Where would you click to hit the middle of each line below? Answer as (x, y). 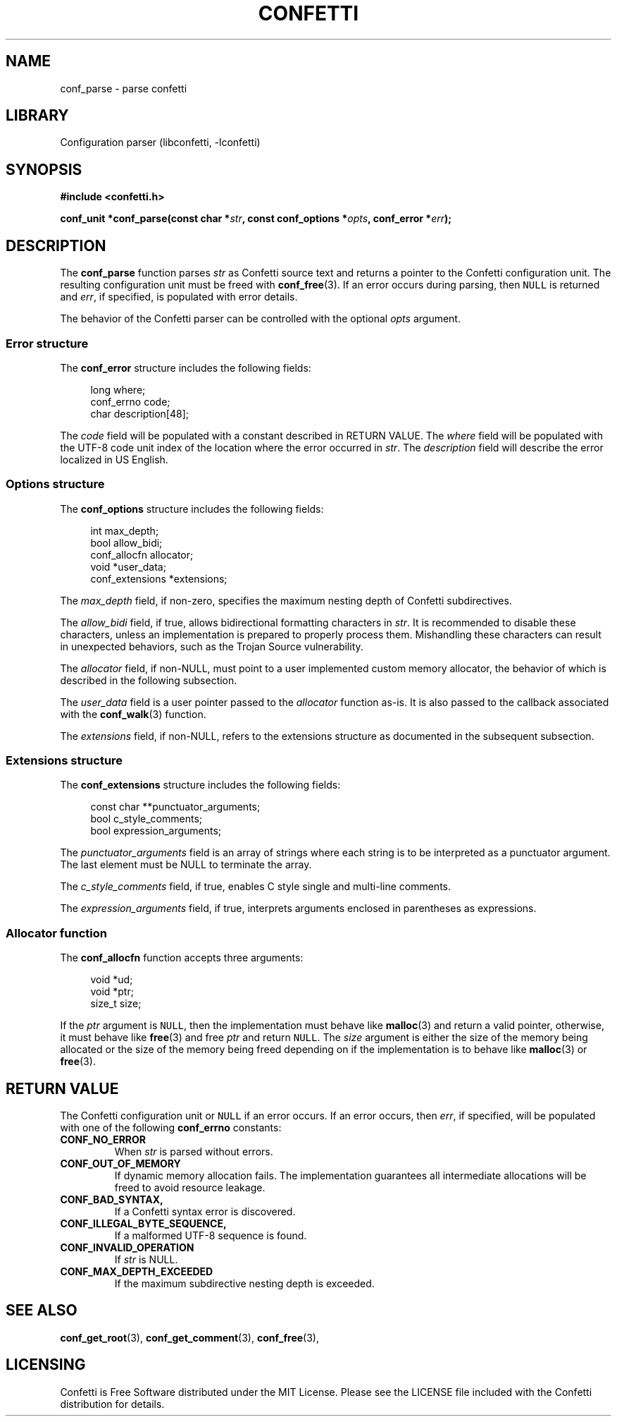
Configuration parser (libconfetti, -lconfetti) (160, 142)
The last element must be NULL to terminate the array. (186, 865)
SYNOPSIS (44, 169)
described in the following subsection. (149, 680)
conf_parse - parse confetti (124, 88)
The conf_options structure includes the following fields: (192, 509)
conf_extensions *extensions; (159, 578)
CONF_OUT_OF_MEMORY (120, 1163)
